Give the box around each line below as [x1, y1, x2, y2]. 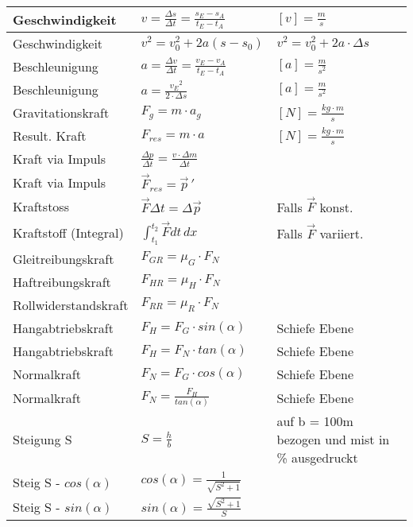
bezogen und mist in [276, 430, 390, 449]
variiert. [319, 223, 364, 242]
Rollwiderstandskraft [13, 295, 129, 314]
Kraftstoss [13, 196, 69, 215]
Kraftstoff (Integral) [13, 223, 124, 242]
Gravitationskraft [13, 103, 110, 122]
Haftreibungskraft [13, 272, 111, 291]
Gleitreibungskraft [13, 249, 114, 268]
